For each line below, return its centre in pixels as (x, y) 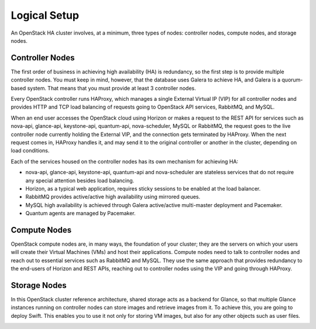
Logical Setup (45, 15)
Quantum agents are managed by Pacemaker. (80, 213)
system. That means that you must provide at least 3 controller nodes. (111, 88)
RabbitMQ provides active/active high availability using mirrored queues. (113, 197)
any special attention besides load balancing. (80, 180)
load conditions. (30, 151)
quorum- (292, 80)
